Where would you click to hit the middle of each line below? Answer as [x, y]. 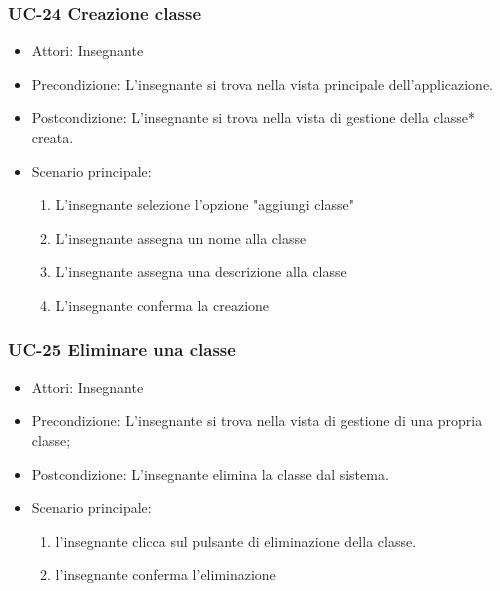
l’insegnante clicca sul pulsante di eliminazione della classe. [236, 540]
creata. [52, 137]
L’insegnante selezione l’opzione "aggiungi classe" [204, 204]
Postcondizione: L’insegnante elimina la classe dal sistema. [210, 473]
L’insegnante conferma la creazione [162, 304]
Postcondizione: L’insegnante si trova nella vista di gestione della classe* [253, 117]
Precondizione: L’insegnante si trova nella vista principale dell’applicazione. [262, 83]
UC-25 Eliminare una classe [122, 349]
